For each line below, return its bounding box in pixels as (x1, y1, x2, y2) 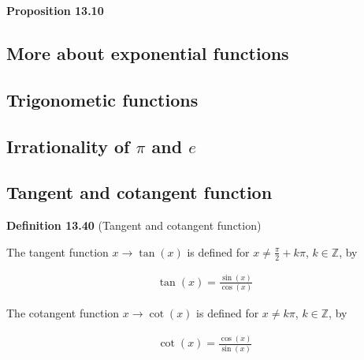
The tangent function (6, 243, 109, 260)
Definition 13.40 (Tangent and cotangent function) (6, 217, 262, 234)
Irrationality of (6, 133, 130, 158)
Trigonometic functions (6, 87, 199, 111)
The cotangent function (6, 305, 120, 321)
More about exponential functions (6, 40, 289, 65)
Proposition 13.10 (6, 2, 104, 18)
